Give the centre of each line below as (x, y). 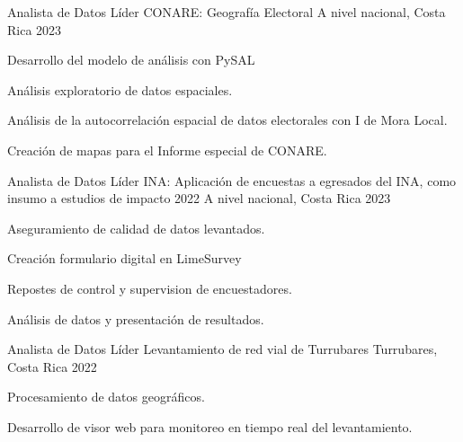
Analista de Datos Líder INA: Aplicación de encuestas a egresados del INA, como (232, 180)
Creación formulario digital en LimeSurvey (125, 258)
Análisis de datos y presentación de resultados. (136, 318)
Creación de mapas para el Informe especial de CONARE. (167, 150)
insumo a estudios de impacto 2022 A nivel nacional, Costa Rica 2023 (199, 198)
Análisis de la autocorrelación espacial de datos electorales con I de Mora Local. (227, 120)
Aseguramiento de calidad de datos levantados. (136, 228)
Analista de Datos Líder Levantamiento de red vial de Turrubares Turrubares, (223, 349)
